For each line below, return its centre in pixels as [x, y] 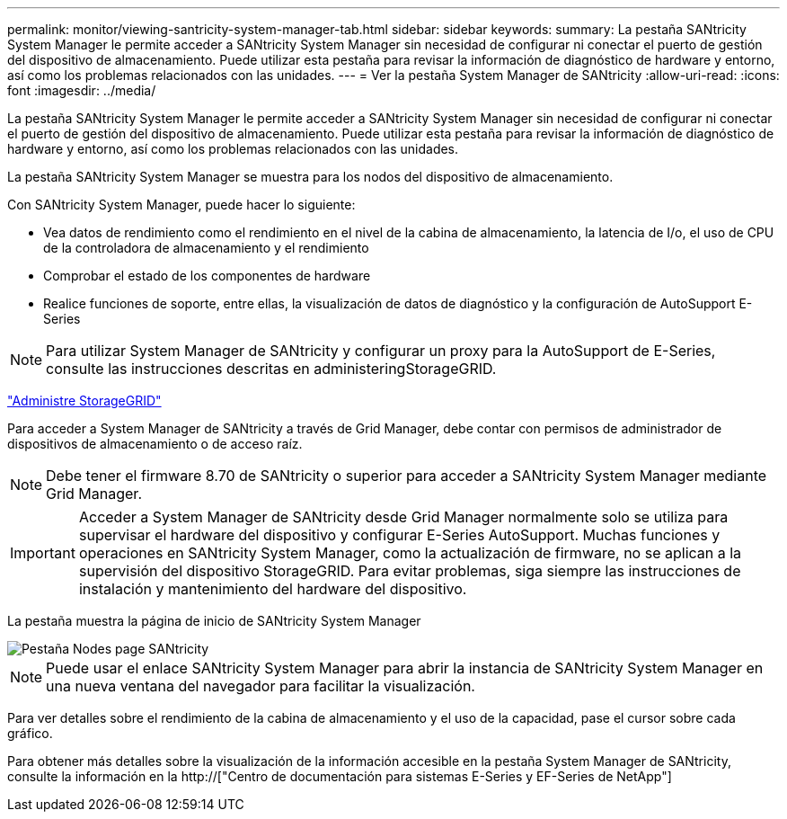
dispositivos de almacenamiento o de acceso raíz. [155, 444]
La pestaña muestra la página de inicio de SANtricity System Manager [214, 621]
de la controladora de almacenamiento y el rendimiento [206, 248]
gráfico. [30, 733]
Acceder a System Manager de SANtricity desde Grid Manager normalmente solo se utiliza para [403, 517]
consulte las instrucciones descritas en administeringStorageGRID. [271, 369]
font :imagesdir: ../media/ [82, 90]
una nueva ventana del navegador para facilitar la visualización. [261, 686]
